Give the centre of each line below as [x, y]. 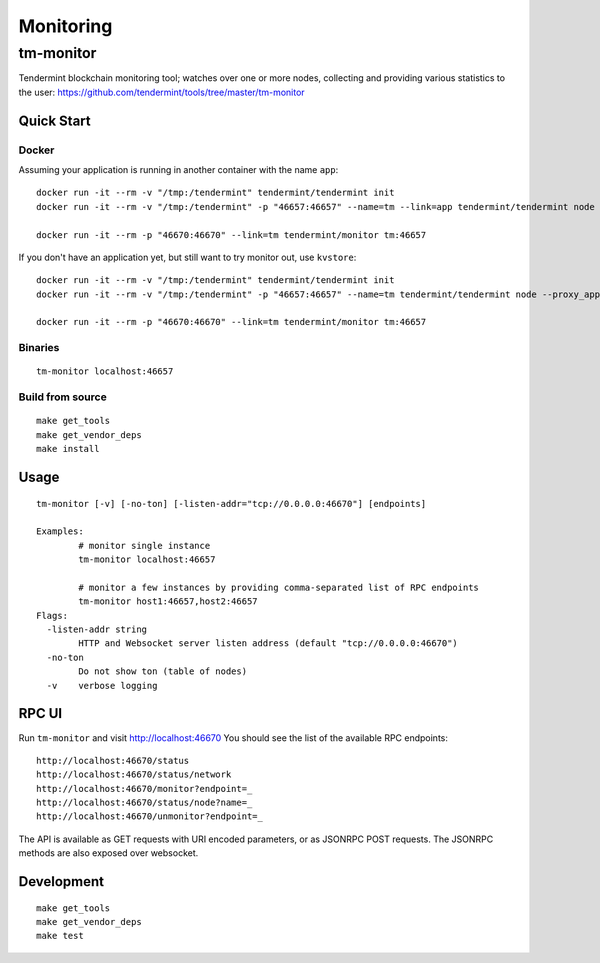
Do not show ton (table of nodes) [163, 671]
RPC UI [40, 713]
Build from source [62, 397]
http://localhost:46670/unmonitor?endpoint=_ [150, 816]
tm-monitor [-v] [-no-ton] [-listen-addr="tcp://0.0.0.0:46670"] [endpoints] [231, 503]
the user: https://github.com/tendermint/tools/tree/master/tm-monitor [161, 92]
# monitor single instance [144, 545]
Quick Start [54, 120]
